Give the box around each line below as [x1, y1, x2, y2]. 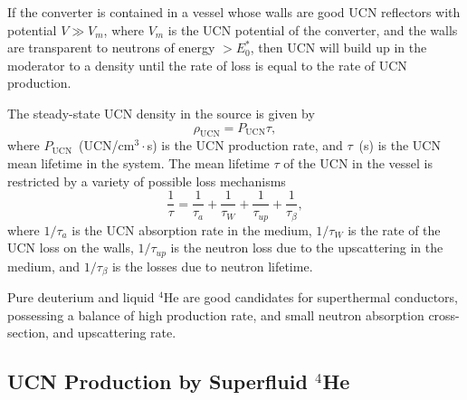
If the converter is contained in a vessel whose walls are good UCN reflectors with [7, 3, 461, 21]
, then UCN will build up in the [250, 38, 427, 57]
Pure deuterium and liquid [7, 288, 155, 307]
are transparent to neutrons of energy [7, 38, 215, 57]
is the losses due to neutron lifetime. [111, 256, 313, 275]
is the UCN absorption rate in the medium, [71, 220, 312, 239]
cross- [428, 305, 460, 324]
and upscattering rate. [52, 323, 176, 342]
